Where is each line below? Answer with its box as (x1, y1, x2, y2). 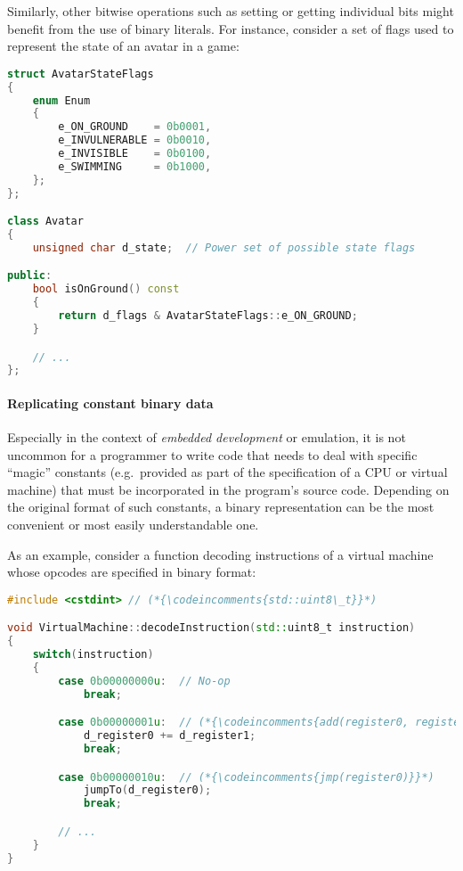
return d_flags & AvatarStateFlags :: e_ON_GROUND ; (58, 309, 358, 323)
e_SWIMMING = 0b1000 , (58, 160, 212, 173)
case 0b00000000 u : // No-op (58, 674, 231, 687)
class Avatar (7, 215, 84, 228)
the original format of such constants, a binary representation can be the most (7, 497, 435, 516)
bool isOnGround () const (32, 283, 180, 296)
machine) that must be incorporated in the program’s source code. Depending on (7, 480, 450, 498)
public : (7, 269, 53, 283)
